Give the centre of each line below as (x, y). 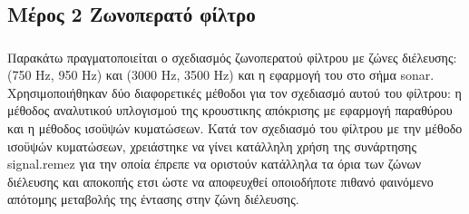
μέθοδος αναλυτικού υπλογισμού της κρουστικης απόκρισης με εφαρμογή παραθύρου (230, 110)
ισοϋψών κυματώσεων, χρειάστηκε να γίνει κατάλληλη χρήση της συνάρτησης (212, 146)
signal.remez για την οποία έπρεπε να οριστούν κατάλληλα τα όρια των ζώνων (215, 164)
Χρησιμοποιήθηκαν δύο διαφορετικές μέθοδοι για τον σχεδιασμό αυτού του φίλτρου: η (234, 92)
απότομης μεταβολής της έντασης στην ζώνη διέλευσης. (153, 199)
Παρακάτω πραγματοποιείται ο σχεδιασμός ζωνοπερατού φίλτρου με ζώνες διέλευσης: (232, 57)
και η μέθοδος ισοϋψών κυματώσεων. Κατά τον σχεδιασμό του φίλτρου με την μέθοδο (235, 128)
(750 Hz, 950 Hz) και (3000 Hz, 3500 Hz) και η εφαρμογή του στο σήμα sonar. (221, 75)
